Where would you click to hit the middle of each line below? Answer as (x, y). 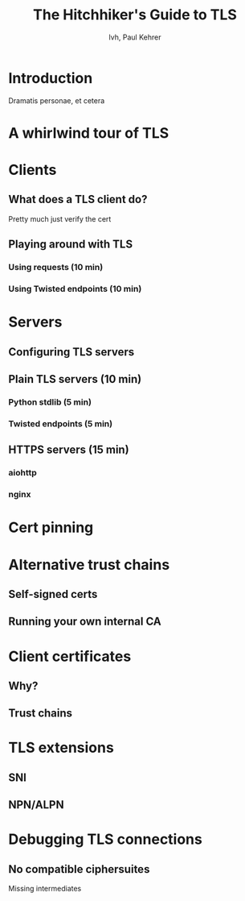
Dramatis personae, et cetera (57, 100)
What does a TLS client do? (78, 199)
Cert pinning (51, 527)
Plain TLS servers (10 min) (75, 379)
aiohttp (23, 473)
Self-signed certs (53, 594)
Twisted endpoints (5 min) (61, 423)
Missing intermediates (45, 889)
